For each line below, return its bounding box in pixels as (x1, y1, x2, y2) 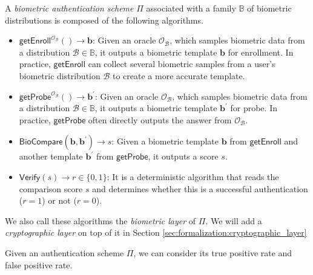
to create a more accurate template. (113, 69, 245, 82)
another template (19, 150, 83, 163)
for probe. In (230, 102, 277, 114)
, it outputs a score (148, 150, 219, 163)
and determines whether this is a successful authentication (92, 182, 308, 195)
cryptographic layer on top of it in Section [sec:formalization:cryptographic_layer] (5, 226, 307, 239)
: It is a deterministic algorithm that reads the (107, 170, 279, 183)
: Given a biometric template (111, 135, 219, 147)
